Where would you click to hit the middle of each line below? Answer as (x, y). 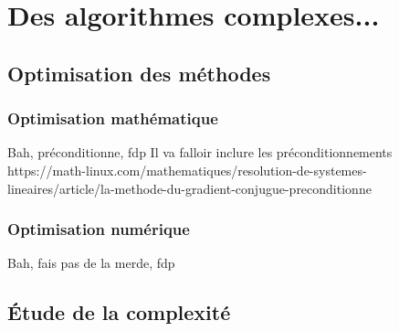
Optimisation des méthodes (139, 73)
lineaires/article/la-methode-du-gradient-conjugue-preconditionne (189, 188)
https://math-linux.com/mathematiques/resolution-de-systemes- (187, 170)
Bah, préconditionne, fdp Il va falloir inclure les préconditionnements (200, 152)
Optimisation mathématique (113, 118)
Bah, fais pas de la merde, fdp (91, 263)
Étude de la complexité (119, 312)
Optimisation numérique (99, 229)
